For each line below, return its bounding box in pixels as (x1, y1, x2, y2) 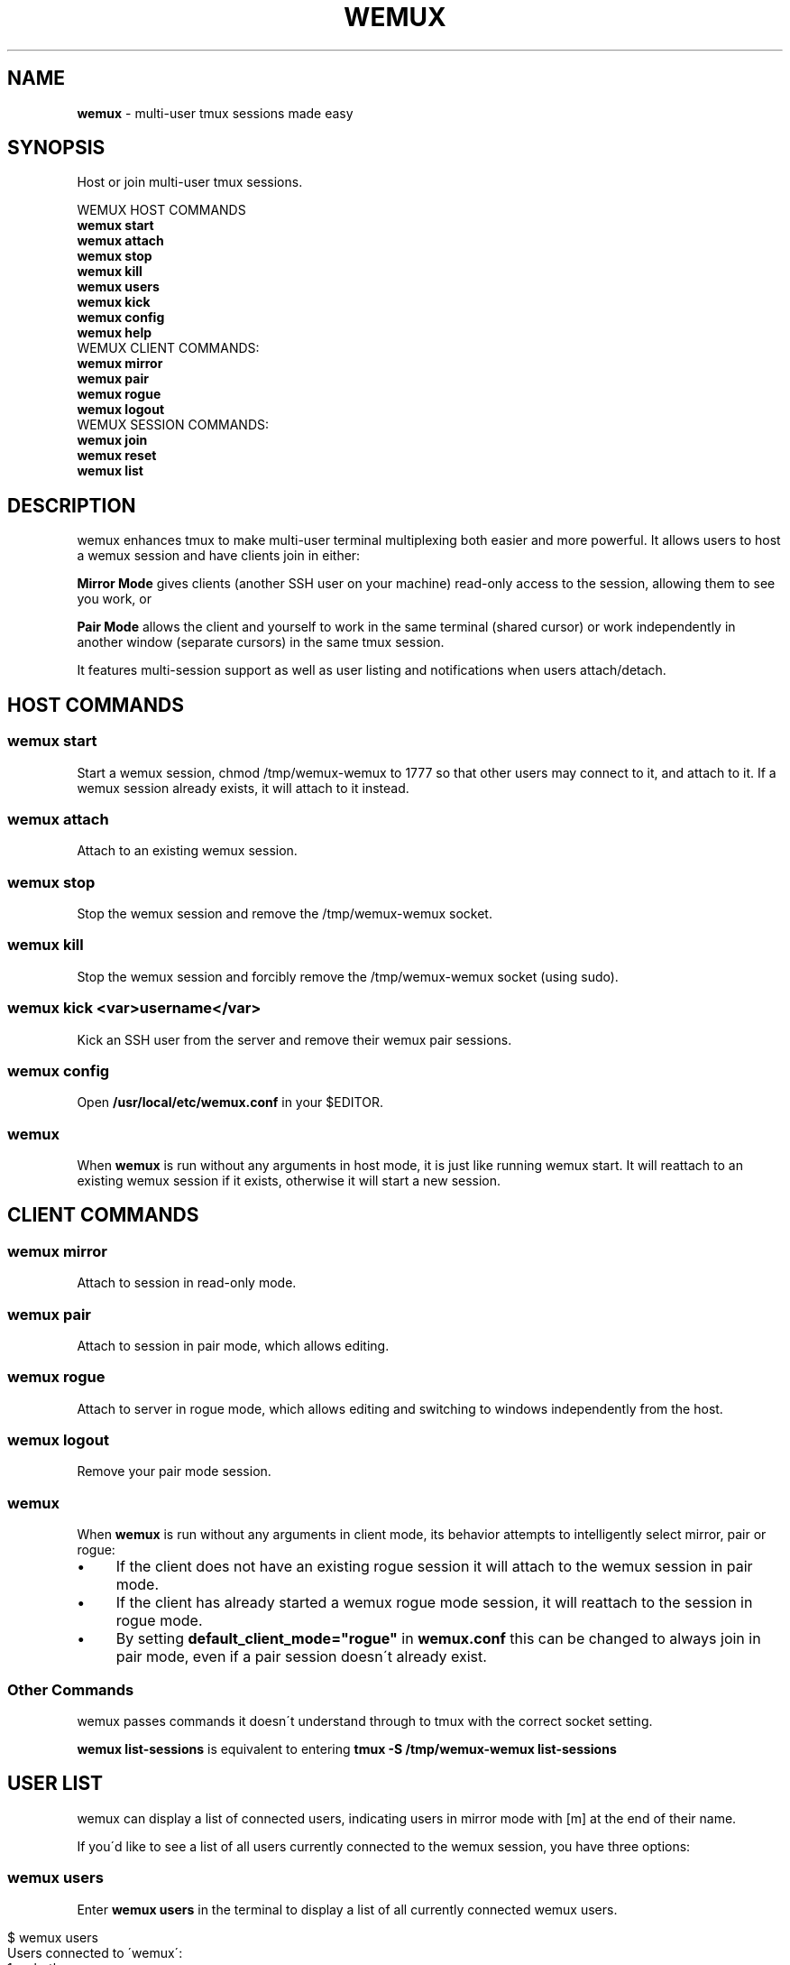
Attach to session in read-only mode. (77, 1275, 297, 1291)
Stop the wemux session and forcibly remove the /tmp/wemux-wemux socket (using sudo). (77, 968, 619, 984)
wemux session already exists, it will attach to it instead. (77, 780, 409, 796)
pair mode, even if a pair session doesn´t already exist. (115, 1647, 487, 1666)
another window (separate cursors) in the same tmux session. (77, 634, 445, 650)
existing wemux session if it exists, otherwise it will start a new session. (77, 1173, 501, 1188)
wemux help (77, 325, 152, 341)
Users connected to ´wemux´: (7, 1944, 183, 1960)
